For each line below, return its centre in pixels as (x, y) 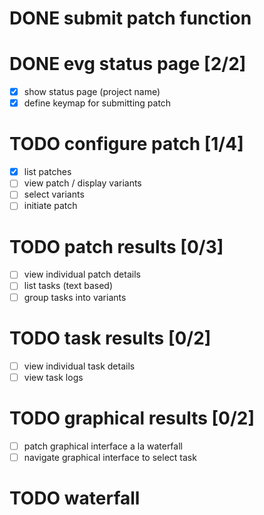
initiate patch (50, 206)
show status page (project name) (92, 92)
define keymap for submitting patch (97, 103)
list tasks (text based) (68, 286)
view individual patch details (82, 274)
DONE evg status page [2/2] (128, 64)
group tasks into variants (75, 297)
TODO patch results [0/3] (116, 246)
